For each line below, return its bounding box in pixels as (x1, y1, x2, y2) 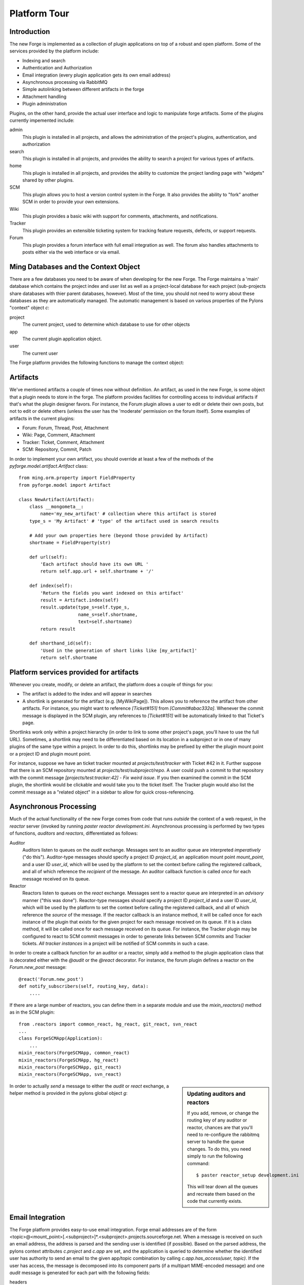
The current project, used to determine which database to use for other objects (22, 321, 190, 327)
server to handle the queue (187, 1139, 244, 1145)
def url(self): (29, 554, 68, 560)
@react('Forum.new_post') (18, 976, 84, 982)
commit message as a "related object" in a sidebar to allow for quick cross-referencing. (9, 789, 195, 795)
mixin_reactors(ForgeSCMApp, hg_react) (18, 1057, 119, 1063)
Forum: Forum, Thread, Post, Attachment (22, 425, 109, 431)
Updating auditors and (187, 1090, 246, 1097)
